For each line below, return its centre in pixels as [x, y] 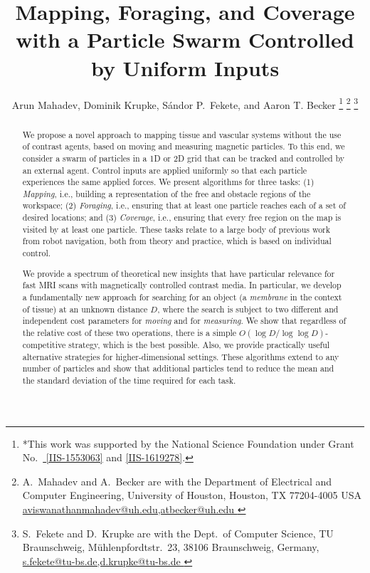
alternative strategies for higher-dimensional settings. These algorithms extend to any [181, 356]
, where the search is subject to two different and [248, 309]
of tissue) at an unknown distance [85, 309]
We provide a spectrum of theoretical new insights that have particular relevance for [179, 273]
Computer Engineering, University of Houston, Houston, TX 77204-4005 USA [192, 495]
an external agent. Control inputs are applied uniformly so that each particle [165, 170]
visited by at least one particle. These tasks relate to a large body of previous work [176, 229]
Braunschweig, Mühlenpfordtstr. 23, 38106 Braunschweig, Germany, [171, 547]
